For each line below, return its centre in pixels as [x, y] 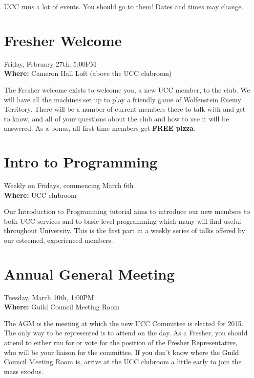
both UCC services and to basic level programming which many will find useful [123, 221]
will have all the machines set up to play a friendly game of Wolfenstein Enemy [123, 99]
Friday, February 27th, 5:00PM [50, 63]
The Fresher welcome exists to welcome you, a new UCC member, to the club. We [127, 89]
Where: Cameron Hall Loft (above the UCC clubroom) [88, 73]
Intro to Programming [81, 162]
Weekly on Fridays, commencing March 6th [69, 185]
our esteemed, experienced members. [59, 240]
